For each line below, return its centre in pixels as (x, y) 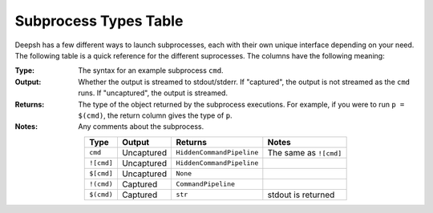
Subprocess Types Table (99, 21)
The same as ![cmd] (305, 152)
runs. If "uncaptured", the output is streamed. (153, 93)
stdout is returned (301, 195)
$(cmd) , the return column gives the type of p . (155, 115)
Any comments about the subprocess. (141, 127)
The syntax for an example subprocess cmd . (151, 70)
